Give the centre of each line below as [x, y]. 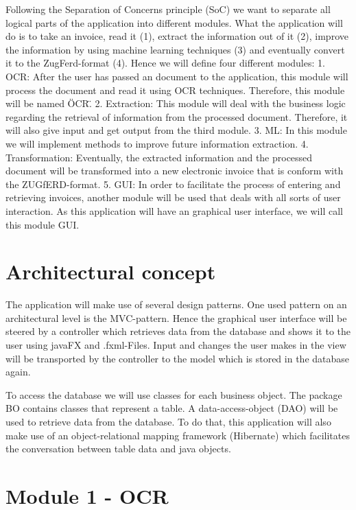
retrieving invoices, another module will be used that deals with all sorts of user [173, 197]
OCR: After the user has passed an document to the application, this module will [177, 76]
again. [18, 372]
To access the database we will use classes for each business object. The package [174, 394]
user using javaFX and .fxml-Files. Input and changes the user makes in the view [176, 345]
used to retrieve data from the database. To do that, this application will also [168, 421]
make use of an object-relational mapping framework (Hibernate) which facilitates [178, 435]
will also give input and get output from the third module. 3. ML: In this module [176, 130]
